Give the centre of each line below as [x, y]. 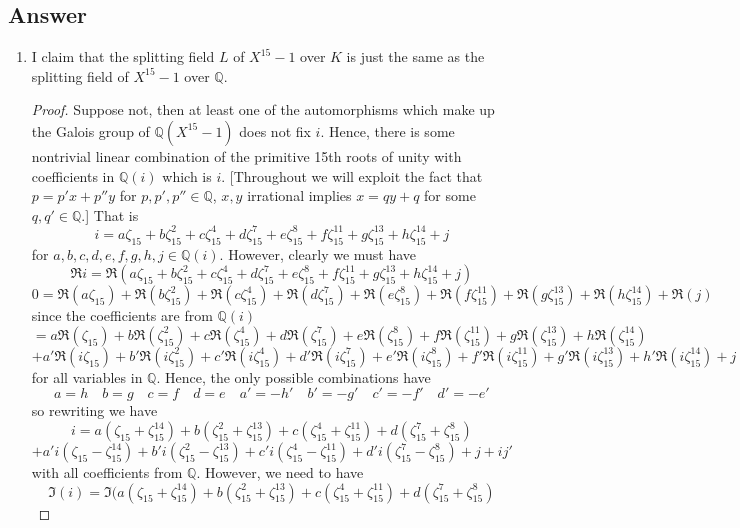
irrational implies [299, 195]
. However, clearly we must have [318, 253]
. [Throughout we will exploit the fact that [352, 175]
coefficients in [73, 175]
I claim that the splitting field [123, 56]
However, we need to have [284, 472]
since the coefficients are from [122, 315]
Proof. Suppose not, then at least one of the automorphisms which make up [263, 109]
